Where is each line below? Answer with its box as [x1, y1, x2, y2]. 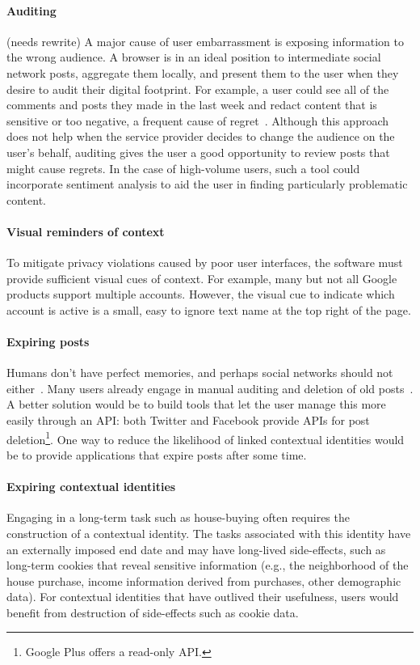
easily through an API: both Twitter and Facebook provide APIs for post [6, 412, 370, 429]
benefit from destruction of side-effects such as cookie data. [6, 604, 299, 621]
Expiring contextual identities [6, 478, 176, 495]
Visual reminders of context [6, 222, 165, 239]
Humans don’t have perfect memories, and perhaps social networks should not [6, 364, 393, 381]
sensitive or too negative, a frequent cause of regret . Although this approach [6, 112, 389, 129]
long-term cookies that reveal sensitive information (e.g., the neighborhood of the [6, 557, 409, 574]
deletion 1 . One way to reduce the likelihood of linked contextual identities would [6, 428, 405, 447]
